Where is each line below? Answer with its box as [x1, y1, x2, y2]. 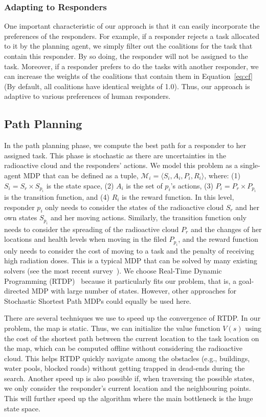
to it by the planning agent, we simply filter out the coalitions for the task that [4, 40, 253, 51]
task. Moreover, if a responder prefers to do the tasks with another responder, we [4, 60, 259, 71]
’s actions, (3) [170, 180, 213, 191]
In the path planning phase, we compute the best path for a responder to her [4, 140, 246, 151]
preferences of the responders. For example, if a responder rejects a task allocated [4, 30, 260, 41]
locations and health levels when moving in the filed [4, 234, 167, 244]
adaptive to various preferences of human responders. [4, 91, 171, 101]
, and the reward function [178, 234, 258, 244]
